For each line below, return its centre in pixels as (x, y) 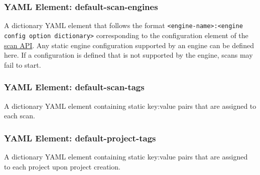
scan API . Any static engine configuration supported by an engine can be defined (129, 45)
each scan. (20, 116)
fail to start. (23, 64)
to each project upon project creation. (62, 166)
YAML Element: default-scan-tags (74, 87)
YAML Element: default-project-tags (80, 138)
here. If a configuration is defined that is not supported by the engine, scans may (128, 55)
